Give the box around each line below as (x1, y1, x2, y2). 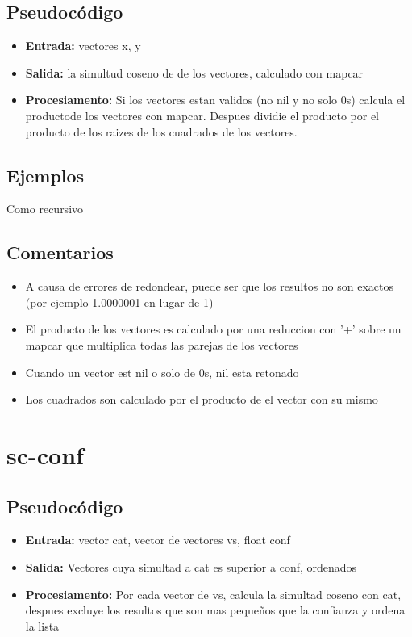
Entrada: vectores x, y (25, 37, 141, 54)
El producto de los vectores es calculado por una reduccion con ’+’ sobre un (25, 321, 402, 337)
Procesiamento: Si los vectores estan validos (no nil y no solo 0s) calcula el (25, 91, 406, 108)
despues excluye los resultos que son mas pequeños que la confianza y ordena (25, 601, 406, 618)
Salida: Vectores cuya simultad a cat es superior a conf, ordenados (25, 558, 357, 575)
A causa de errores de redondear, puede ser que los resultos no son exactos (25, 278, 394, 295)
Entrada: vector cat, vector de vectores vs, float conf (25, 531, 290, 548)
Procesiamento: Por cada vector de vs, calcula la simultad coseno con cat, (25, 585, 402, 602)
